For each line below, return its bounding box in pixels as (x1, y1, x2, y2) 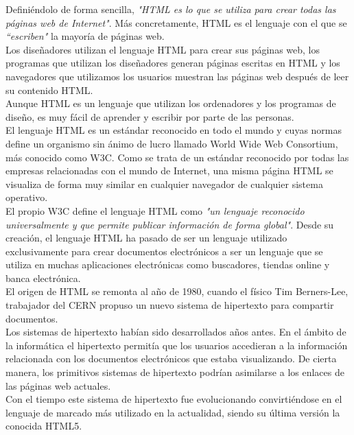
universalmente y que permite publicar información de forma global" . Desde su (5, 217, 334, 231)
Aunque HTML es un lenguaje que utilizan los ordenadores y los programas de (5, 96, 336, 110)
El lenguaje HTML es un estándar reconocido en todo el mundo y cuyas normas (5, 123, 342, 137)
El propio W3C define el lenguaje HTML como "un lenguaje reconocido (5, 203, 305, 217)
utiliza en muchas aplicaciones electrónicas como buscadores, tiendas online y (5, 257, 330, 272)
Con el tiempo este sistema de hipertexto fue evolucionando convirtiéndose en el (5, 392, 342, 406)
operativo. (5, 190, 48, 204)
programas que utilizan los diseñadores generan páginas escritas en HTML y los (5, 56, 340, 70)
